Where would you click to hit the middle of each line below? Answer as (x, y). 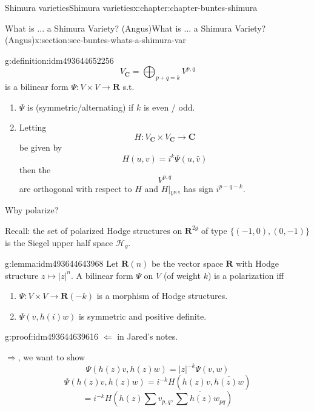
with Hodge (258, 263)
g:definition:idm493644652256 (59, 60)
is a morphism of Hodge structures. (162, 296)
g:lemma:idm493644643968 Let (62, 263)
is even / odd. (169, 107)
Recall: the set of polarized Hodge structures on (94, 230)
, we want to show (52, 357)
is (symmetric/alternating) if (81, 107)
